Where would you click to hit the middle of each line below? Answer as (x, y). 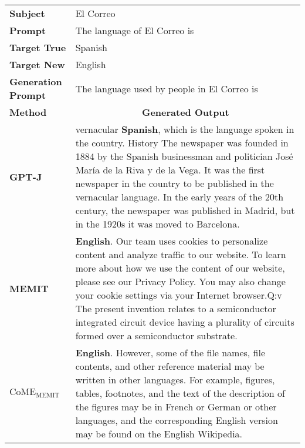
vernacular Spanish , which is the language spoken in (185, 129)
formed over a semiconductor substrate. (156, 335)
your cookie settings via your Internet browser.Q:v (179, 295)
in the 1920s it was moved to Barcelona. (157, 224)
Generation (36, 81)
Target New (37, 64)
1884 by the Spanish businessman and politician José (184, 156)
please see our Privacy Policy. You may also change (180, 281)
